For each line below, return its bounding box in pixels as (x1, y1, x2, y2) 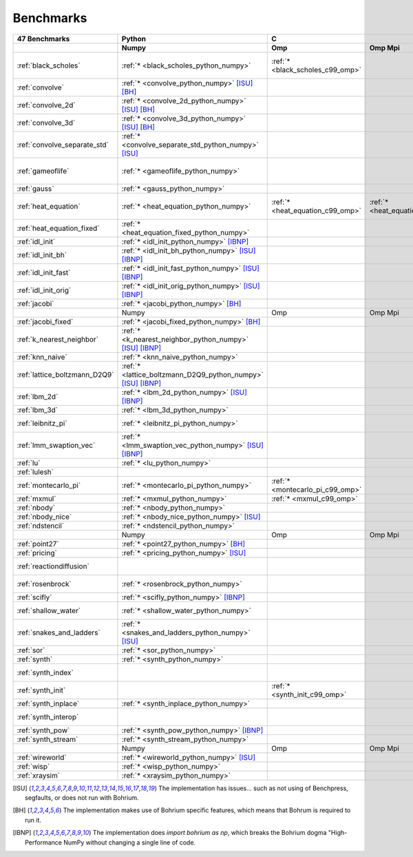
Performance (25, 838, 62, 847)
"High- (328, 829, 348, 837)
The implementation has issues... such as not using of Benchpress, (158, 784, 349, 792)
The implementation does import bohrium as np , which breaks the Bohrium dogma (92, 829, 327, 837)
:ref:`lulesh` (17, 467, 54, 477)
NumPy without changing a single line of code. (63, 838, 196, 847)
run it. (25, 816, 41, 824)
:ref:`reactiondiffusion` (17, 561, 89, 571)
